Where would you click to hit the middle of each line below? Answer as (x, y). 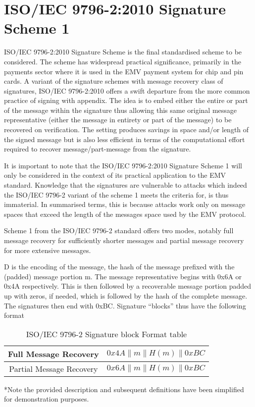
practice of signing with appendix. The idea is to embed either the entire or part (126, 100)
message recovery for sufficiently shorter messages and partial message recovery (124, 240)
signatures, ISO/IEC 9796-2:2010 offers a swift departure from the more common (127, 90)
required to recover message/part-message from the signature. (98, 149)
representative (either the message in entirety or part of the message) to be (118, 120)
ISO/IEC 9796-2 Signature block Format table (106, 334)
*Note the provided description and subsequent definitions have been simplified (124, 389)
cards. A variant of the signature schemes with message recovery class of (114, 81)
